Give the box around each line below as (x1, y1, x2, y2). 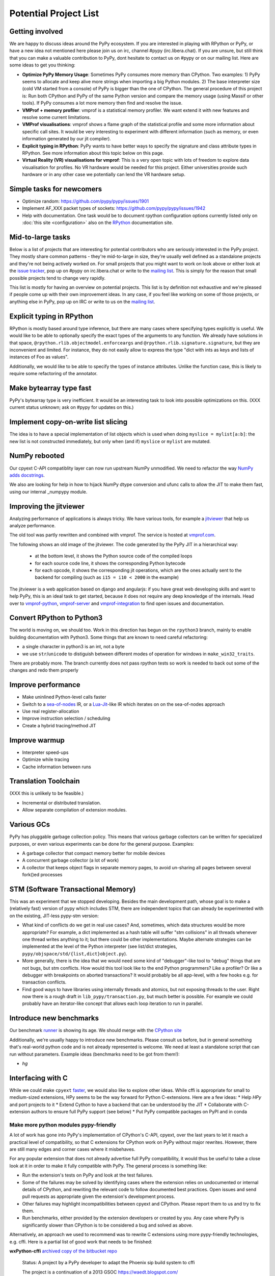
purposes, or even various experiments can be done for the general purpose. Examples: (9, 841, 195, 847)
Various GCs (9, 820, 50, 829)
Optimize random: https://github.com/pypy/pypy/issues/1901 (22, 198, 149, 204)
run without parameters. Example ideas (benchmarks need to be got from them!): (9, 1051, 180, 1057)
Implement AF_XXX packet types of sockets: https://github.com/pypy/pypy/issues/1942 (22, 205, 206, 211)
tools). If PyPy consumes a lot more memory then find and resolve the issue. (22, 100, 183, 106)
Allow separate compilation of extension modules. (22, 807, 127, 813)
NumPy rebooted (9, 452, 65, 460)
